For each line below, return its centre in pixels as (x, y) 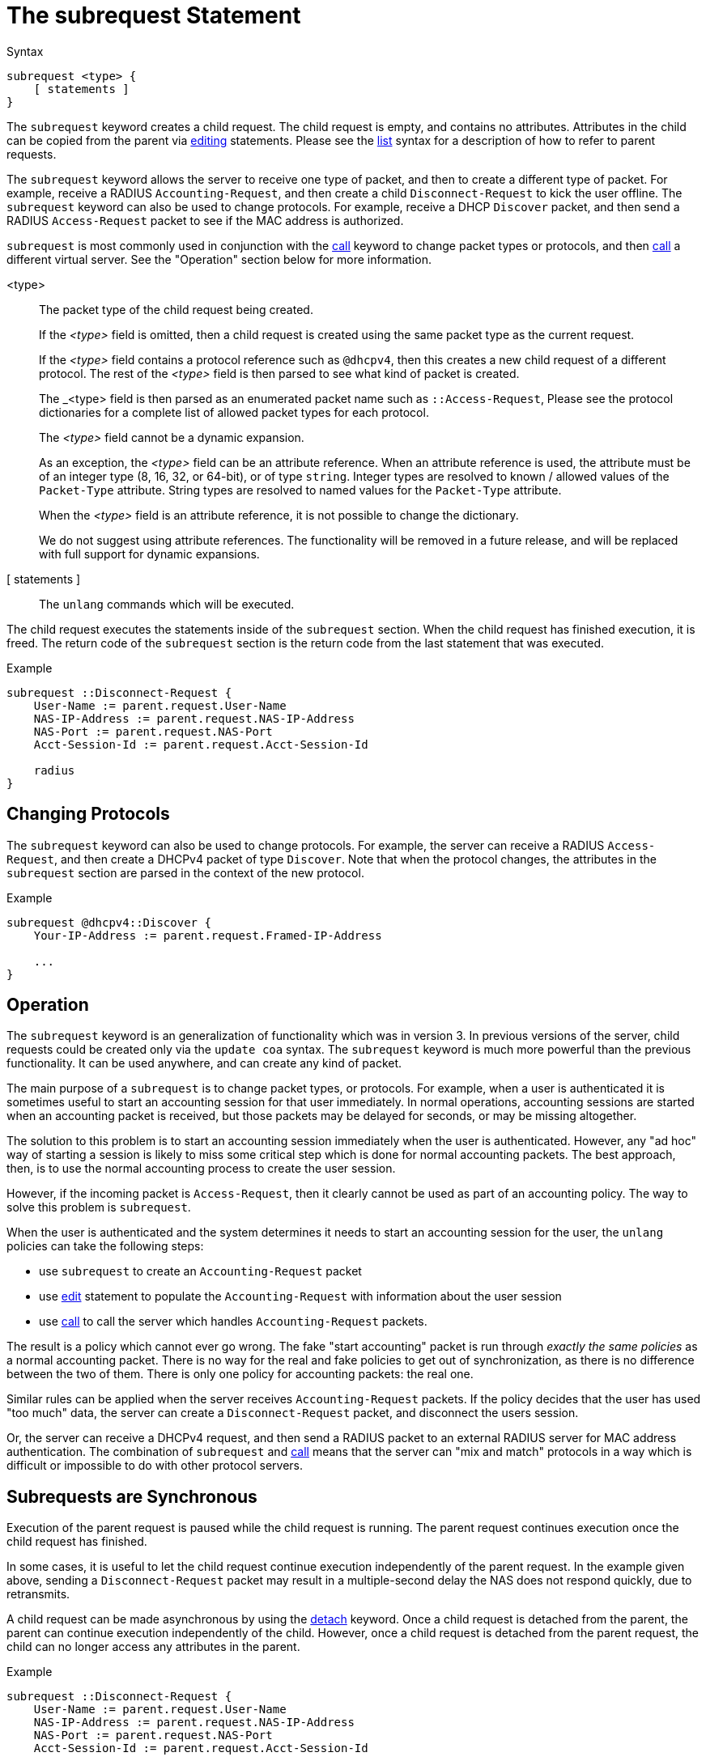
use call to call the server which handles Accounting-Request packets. (233, 1322)
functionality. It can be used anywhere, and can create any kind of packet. (204, 1063)
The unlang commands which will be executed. (167, 604)
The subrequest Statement (154, 15)
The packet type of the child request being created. (176, 309)
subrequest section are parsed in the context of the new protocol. (185, 872)
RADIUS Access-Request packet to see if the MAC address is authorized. (205, 220)
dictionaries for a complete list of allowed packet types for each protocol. (234, 412)
